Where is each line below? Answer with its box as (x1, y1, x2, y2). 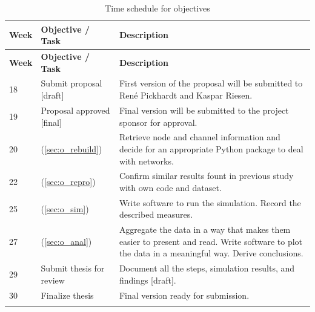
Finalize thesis (41, 288, 94, 301)
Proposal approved (41, 103, 110, 116)
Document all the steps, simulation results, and (119, 262, 295, 275)
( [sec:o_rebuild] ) (41, 142, 102, 155)
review (41, 273, 65, 286)
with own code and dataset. (119, 181, 222, 193)
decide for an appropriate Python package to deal (119, 142, 303, 155)
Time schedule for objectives (105, 2, 210, 14)
